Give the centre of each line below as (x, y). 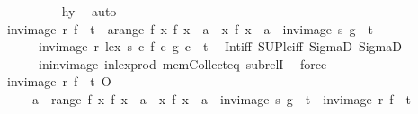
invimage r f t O (59, 81)
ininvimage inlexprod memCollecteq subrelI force (182, 63)
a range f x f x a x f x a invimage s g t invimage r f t (221, 98)
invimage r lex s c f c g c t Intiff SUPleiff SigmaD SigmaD (220, 46)
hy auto (89, 11)
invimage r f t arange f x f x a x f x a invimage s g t (190, 28)
